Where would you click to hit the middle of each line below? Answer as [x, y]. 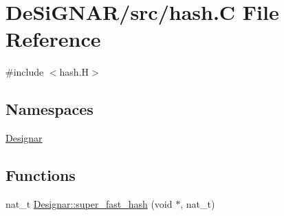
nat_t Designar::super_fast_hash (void [89, 203]
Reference [53, 39]
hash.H [74, 72]
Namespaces [50, 109]
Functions [41, 175]
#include [25, 72]
